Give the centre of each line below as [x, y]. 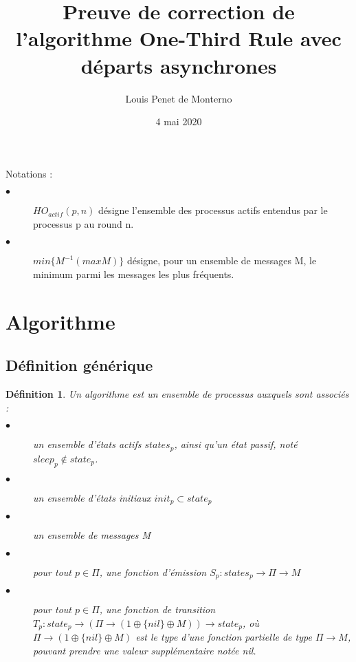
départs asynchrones [179, 65]
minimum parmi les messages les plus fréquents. [134, 274]
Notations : [29, 173]
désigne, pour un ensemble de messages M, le [222, 260]
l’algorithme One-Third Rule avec [179, 38]
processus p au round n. [84, 223]
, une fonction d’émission [153, 572]
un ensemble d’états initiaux [92, 497]
